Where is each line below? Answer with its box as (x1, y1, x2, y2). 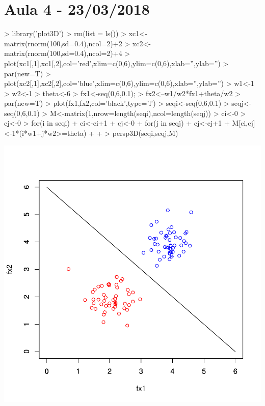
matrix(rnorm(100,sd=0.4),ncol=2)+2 (4, 38, 122, 48)
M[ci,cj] (232, 118, 255, 128)
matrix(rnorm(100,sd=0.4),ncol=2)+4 (4, 48, 122, 59)
